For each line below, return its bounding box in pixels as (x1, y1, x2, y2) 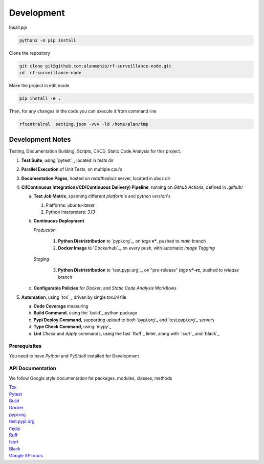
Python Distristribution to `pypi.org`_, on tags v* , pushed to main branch (58, 238, 206, 244)
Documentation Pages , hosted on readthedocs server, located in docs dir (21, 175, 171, 181)
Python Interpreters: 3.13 (45, 209, 95, 215)
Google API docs (9, 453, 43, 459)
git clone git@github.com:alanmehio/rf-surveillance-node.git (19, 63, 172, 68)
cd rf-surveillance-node (19, 70, 82, 75)
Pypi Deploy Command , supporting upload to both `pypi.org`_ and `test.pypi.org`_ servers (33, 317, 215, 323)
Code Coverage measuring (33, 303, 89, 309)
